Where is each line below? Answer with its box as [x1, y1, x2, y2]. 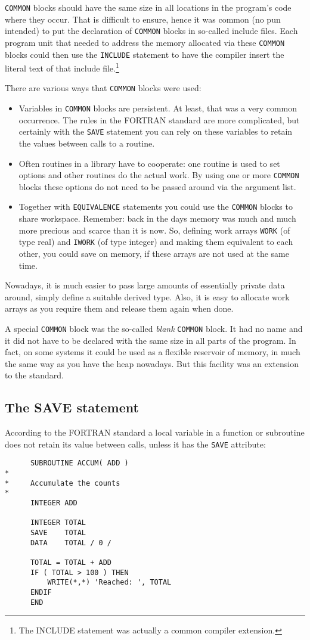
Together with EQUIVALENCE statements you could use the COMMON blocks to [18, 200, 293, 213]
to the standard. [5, 369, 64, 381]
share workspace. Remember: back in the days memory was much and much [18, 212, 296, 225]
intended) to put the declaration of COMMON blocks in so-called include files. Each [5, 24, 298, 37]
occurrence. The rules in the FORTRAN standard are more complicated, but [18, 113, 300, 126]
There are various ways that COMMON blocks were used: [5, 82, 201, 94]
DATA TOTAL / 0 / [30, 538, 111, 547]
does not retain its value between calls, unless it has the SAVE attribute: [5, 437, 266, 450]
